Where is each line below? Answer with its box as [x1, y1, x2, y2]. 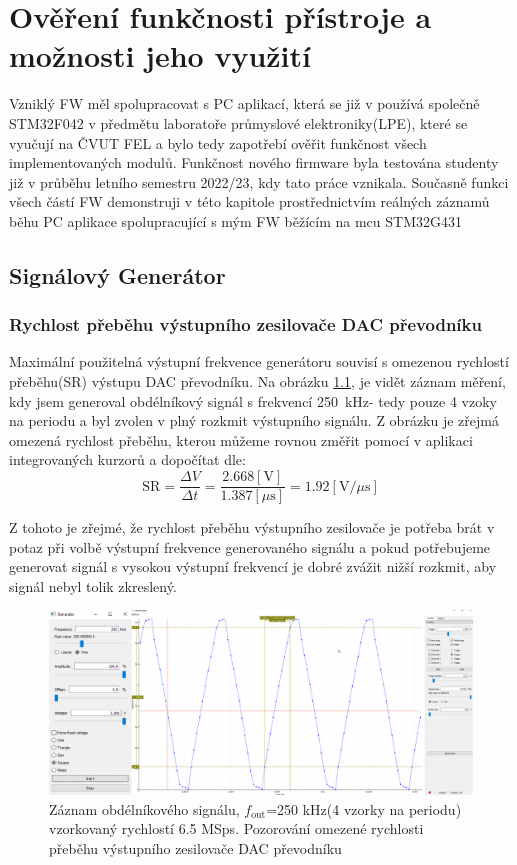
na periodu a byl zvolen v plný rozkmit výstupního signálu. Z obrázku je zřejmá [9, 410, 499, 431]
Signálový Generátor [9, 259, 226, 290]
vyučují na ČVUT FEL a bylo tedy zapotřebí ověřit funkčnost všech [9, 132, 427, 153]
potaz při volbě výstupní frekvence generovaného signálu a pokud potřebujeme [9, 536, 491, 557]
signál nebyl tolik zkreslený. [9, 575, 177, 596]
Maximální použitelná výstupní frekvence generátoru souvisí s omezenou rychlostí [9, 351, 509, 372]
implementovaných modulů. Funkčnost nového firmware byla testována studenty [9, 152, 499, 173]
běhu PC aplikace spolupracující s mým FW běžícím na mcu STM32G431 [9, 210, 462, 231]
